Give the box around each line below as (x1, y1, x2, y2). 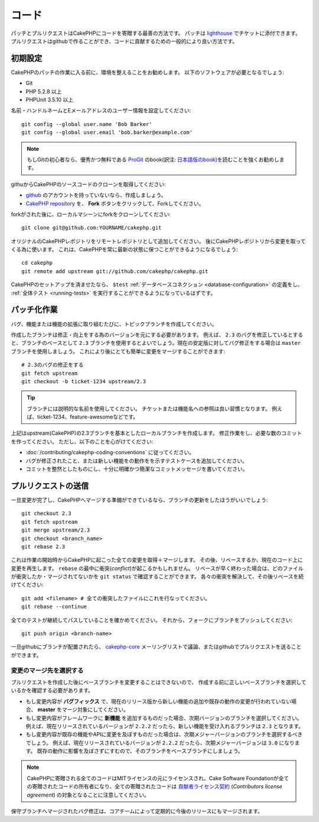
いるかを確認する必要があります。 (11, 687, 94, 694)
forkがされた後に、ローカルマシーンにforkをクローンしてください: (11, 211, 171, 218)
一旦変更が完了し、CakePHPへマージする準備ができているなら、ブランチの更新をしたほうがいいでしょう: (11, 496, 268, 503)
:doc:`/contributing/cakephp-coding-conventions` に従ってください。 (25, 449, 195, 456)
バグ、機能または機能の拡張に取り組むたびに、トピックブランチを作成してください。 (11, 320, 217, 328)
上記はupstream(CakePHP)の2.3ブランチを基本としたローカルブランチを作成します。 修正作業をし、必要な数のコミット (11, 429, 302, 437)
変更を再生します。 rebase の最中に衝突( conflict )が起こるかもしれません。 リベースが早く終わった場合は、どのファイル (11, 565, 304, 572)
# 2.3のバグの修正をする (21, 361, 84, 368)
